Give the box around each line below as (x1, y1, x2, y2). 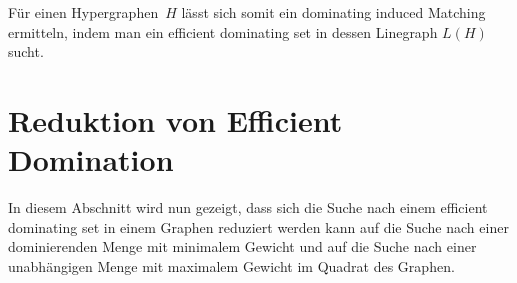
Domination (8, 139, 174, 180)
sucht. (8, 41, 44, 62)
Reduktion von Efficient (8, 99, 343, 140)
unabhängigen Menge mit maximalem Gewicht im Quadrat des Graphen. (8, 255, 455, 276)
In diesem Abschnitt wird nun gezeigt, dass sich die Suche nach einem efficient (8, 197, 488, 218)
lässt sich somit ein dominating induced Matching (181, 2, 486, 22)
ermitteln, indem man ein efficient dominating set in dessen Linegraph (8, 21, 438, 42)
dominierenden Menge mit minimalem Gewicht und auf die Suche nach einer (8, 236, 477, 257)
